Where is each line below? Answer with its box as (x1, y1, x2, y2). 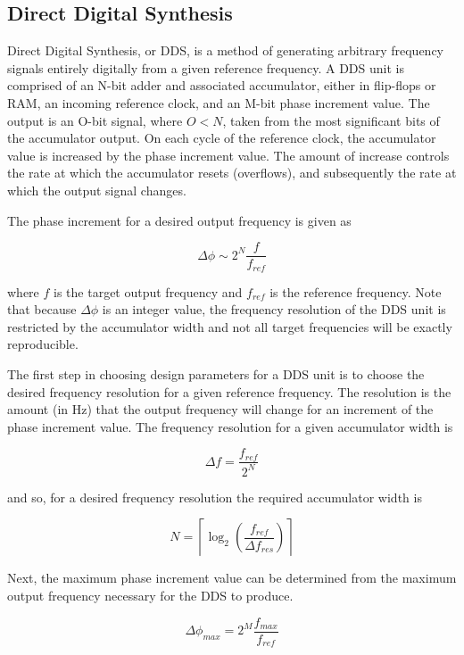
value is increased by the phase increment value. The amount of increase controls (7, 145, 450, 164)
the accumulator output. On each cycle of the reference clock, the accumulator (7, 129, 436, 147)
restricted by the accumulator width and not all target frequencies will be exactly (7, 317, 452, 336)
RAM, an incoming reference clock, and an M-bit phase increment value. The (7, 93, 430, 112)
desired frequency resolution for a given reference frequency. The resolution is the (7, 382, 452, 401)
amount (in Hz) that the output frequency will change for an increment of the (7, 400, 434, 419)
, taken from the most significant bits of (222, 111, 440, 129)
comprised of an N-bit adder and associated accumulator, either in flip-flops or (7, 76, 436, 95)
